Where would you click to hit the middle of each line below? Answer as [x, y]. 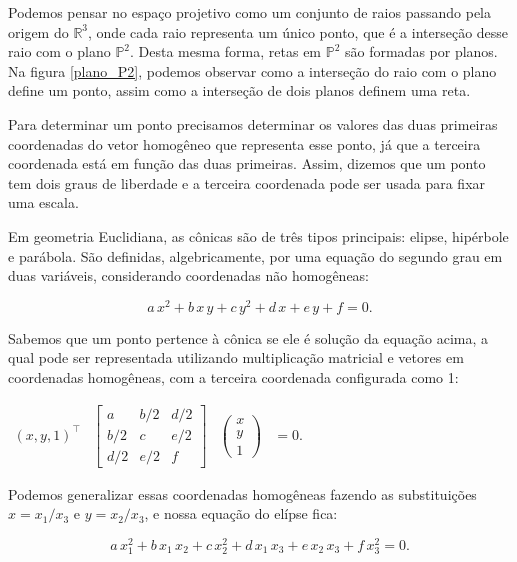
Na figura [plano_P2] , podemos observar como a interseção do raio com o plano [252, 70]
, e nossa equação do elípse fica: [241, 513]
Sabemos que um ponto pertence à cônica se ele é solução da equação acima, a [248, 337]
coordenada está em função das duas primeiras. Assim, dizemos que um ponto [247, 163]
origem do [38, 31]
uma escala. [43, 202]
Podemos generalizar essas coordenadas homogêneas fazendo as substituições [242, 493]
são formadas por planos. [421, 51]
